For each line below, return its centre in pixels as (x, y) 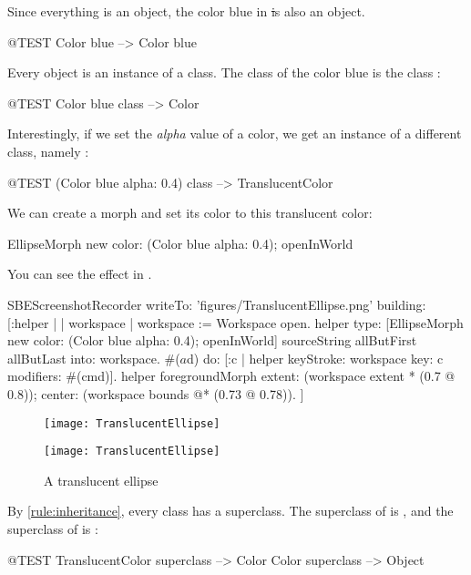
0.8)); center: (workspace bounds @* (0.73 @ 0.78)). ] (156, 393)
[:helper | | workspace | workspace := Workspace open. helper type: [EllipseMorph (235, 322)
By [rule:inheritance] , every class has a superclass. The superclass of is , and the (230, 511)
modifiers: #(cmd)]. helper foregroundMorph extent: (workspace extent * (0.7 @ (231, 376)
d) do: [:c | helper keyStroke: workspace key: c (315, 358)
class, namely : (48, 151)
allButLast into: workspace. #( (94, 358)
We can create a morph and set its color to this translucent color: (190, 213)
